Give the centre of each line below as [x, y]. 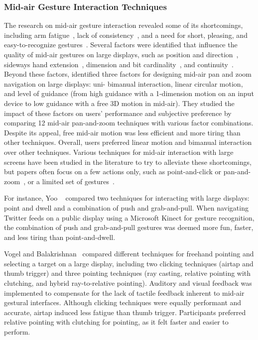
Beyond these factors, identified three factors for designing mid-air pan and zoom [128, 74]
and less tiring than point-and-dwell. [60, 237]
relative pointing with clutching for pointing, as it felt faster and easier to [116, 322]
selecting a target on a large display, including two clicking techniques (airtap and [129, 263]
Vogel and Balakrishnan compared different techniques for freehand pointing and [129, 254]
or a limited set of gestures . [71, 181]
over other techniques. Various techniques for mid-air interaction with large [119, 152]
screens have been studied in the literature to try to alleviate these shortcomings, [128, 162]
